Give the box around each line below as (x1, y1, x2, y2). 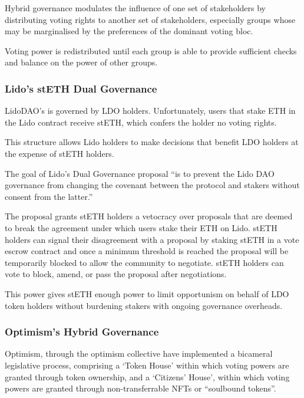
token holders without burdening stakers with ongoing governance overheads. (5, 299, 283, 311)
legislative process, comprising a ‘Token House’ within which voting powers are (5, 358, 289, 371)
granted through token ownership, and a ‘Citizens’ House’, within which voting (5, 370, 290, 383)
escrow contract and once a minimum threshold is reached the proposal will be (5, 245, 289, 257)
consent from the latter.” (5, 190, 93, 202)
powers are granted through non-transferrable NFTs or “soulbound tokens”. (5, 382, 276, 394)
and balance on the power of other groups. (5, 56, 158, 68)
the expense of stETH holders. (5, 147, 114, 159)
